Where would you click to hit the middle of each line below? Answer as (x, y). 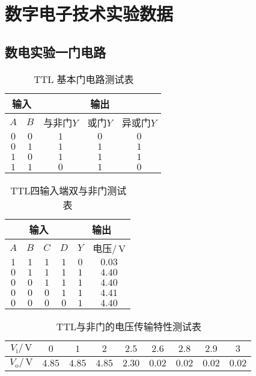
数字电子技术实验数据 (89, 14)
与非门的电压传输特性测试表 (139, 326)
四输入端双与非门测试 (78, 190)
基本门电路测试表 (95, 79)
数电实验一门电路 (55, 51)
